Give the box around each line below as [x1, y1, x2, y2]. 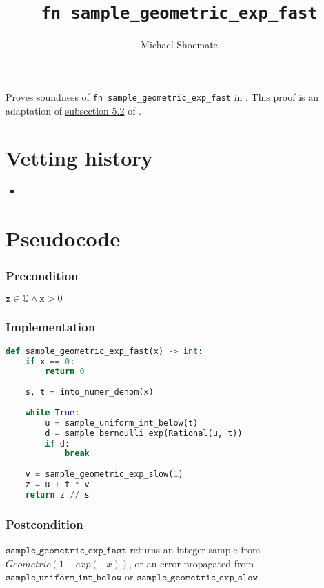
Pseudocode [6, 224, 121, 252]
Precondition [6, 267, 79, 284]
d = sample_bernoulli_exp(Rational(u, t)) [45, 428, 243, 438]
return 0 [45, 366, 85, 377]
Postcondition [6, 515, 83, 532]
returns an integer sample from [130, 542, 261, 556]
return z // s [25, 489, 90, 500]
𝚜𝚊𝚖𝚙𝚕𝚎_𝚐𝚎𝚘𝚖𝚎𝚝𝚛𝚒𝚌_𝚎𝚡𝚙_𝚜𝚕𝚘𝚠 [136, 573, 258, 583]
